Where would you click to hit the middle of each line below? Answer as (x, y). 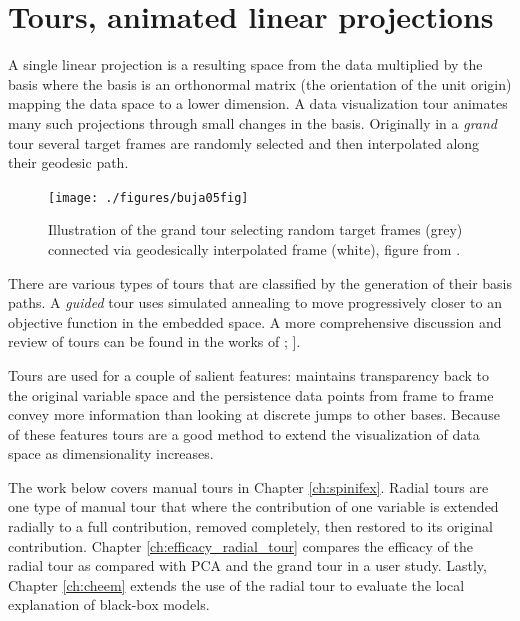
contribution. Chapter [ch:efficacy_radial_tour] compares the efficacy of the (241, 545)
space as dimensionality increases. (111, 453)
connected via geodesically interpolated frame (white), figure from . (254, 248)
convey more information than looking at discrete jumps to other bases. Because (254, 414)
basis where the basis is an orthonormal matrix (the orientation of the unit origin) (260, 83)
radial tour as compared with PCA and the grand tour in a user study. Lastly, (247, 565)
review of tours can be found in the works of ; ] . (154, 341)
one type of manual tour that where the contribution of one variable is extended (253, 506)
